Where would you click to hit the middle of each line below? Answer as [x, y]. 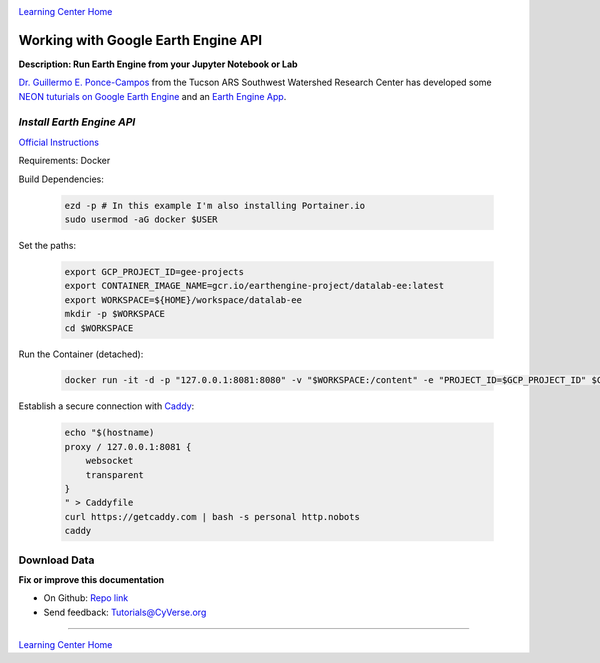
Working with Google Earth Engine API [140, 40]
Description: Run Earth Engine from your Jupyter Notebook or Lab [158, 64]
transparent [115, 474]
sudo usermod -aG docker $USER [141, 219]
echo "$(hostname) [109, 433]
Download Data [56, 560]
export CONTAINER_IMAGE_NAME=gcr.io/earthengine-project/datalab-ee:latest [254, 286]
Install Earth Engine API [77, 122]
